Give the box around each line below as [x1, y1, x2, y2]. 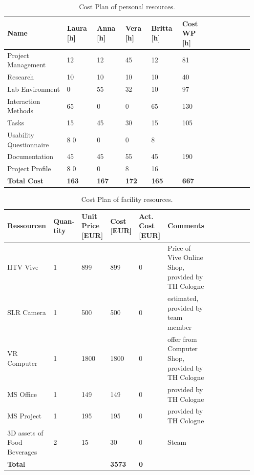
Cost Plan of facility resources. [81, 194, 173, 204]
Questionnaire [7, 139, 49, 149]
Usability [7, 130, 34, 140]
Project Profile [7, 163, 51, 174]
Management [7, 59, 46, 70]
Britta [151, 23, 172, 33]
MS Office [7, 389, 37, 399]
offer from [168, 334, 197, 344]
